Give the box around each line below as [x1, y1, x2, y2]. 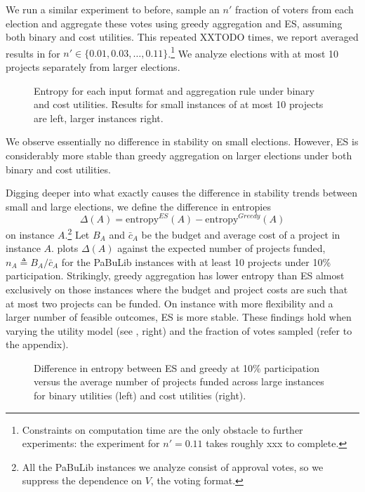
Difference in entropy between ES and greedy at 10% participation [34, 360, 319, 375]
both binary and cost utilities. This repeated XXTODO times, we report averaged [6, 29, 359, 44]
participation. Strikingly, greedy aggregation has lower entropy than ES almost [6, 268, 345, 283]
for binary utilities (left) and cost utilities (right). [34, 388, 246, 403]
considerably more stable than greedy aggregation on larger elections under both [6, 148, 352, 162]
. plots [51, 241, 79, 255]
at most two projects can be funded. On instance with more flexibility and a [6, 295, 333, 310]
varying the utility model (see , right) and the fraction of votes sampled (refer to [6, 323, 352, 338]
